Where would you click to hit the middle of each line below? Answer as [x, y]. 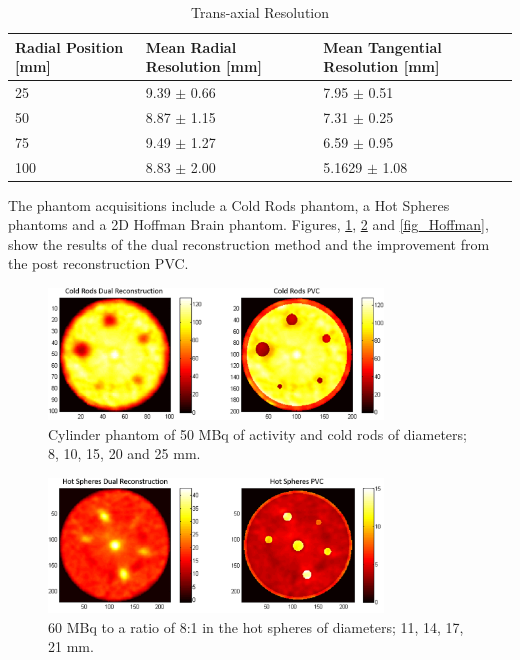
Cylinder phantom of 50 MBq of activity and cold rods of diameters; [257, 433]
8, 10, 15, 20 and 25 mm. [124, 453]
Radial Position [69, 46]
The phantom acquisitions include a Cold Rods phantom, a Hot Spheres [229, 204]
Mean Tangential [382, 46]
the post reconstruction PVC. [98, 263]
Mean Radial [191, 46]
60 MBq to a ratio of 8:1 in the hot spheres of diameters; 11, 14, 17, [256, 626]
